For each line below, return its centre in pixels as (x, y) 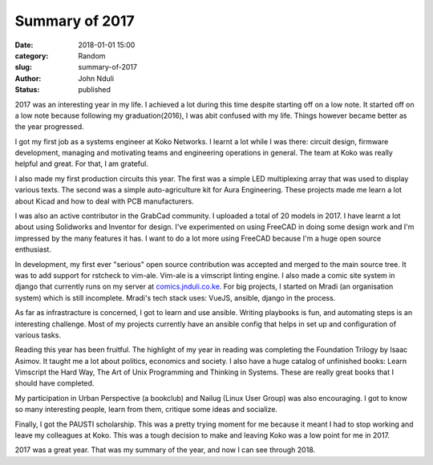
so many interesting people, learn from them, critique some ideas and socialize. (146, 410)
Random (92, 55)
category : (32, 55)
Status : (27, 90)
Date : (24, 45)
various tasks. (38, 335)
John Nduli (96, 78)
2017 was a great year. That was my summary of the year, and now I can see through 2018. (165, 450)
